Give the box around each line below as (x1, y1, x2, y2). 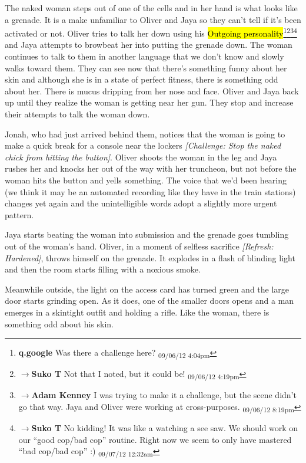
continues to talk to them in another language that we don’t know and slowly (5, 50, 284, 63)
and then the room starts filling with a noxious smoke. (5, 263, 201, 275)
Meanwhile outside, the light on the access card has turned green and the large (5, 283, 290, 295)
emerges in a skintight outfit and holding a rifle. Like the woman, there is (5, 306, 270, 318)
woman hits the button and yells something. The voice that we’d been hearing (5, 173, 287, 186)
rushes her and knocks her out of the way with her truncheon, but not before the (5, 162, 297, 175)
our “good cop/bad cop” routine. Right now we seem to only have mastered (18, 433, 292, 445)
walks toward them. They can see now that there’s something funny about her (5, 61, 287, 74)
